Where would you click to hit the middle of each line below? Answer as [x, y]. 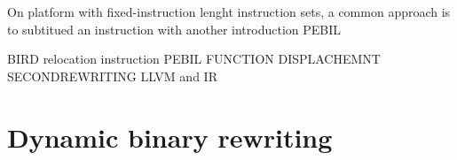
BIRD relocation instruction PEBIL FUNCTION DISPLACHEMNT [194, 59]
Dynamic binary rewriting [170, 137]
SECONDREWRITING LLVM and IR [112, 76]
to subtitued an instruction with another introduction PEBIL [174, 29]
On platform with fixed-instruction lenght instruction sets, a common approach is [229, 11]
